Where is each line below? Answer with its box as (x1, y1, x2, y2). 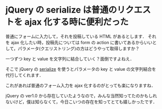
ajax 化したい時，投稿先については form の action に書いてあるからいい (11, 39, 153, 45)
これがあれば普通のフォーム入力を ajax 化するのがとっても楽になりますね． (5, 82, 156, 88)
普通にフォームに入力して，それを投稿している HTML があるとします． (5, 33, 147, 39)
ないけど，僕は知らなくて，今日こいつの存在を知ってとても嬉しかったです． (5, 99, 157, 105)
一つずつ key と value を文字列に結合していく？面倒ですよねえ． (5, 56, 134, 62)
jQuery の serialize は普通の (5, 4, 117, 16)
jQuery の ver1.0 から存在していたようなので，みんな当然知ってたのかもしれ (5, 93, 157, 98)
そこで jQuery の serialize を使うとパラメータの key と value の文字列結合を (5, 66, 157, 72)
